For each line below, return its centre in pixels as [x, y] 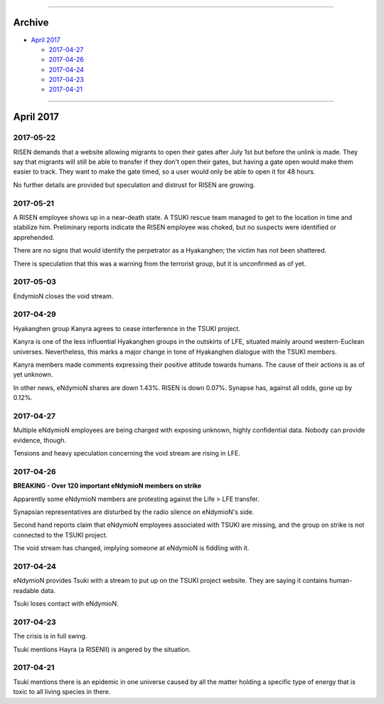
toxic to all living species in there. [62, 692]
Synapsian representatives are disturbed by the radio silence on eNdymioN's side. [134, 512]
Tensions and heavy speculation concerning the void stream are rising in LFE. [127, 453]
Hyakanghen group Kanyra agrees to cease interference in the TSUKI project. [127, 328]
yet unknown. [33, 374]
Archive [31, 22]
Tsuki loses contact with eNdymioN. [66, 604]
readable [26, 590]
